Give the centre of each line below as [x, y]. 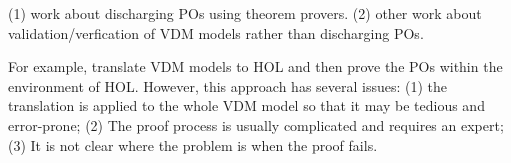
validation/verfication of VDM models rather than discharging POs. [216, 32]
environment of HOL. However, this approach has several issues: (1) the [228, 85]
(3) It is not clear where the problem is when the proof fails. [193, 144]
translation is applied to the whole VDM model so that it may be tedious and [246, 105]
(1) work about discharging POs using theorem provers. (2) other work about [245, 13]
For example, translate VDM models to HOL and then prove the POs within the [255, 66]
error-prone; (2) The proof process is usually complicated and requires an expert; [256, 124]
